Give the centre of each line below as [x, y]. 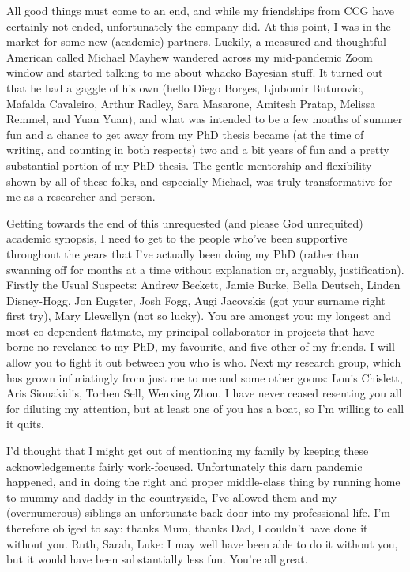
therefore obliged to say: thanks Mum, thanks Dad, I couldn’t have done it [187, 528]
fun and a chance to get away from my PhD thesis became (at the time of [185, 134]
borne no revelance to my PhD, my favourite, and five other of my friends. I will [201, 346]
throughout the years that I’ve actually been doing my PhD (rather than [183, 253]
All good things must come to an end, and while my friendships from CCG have [200, 10]
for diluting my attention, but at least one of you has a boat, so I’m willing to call [205, 408]
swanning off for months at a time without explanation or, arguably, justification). [205, 269]
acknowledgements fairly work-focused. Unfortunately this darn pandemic [184, 466]
